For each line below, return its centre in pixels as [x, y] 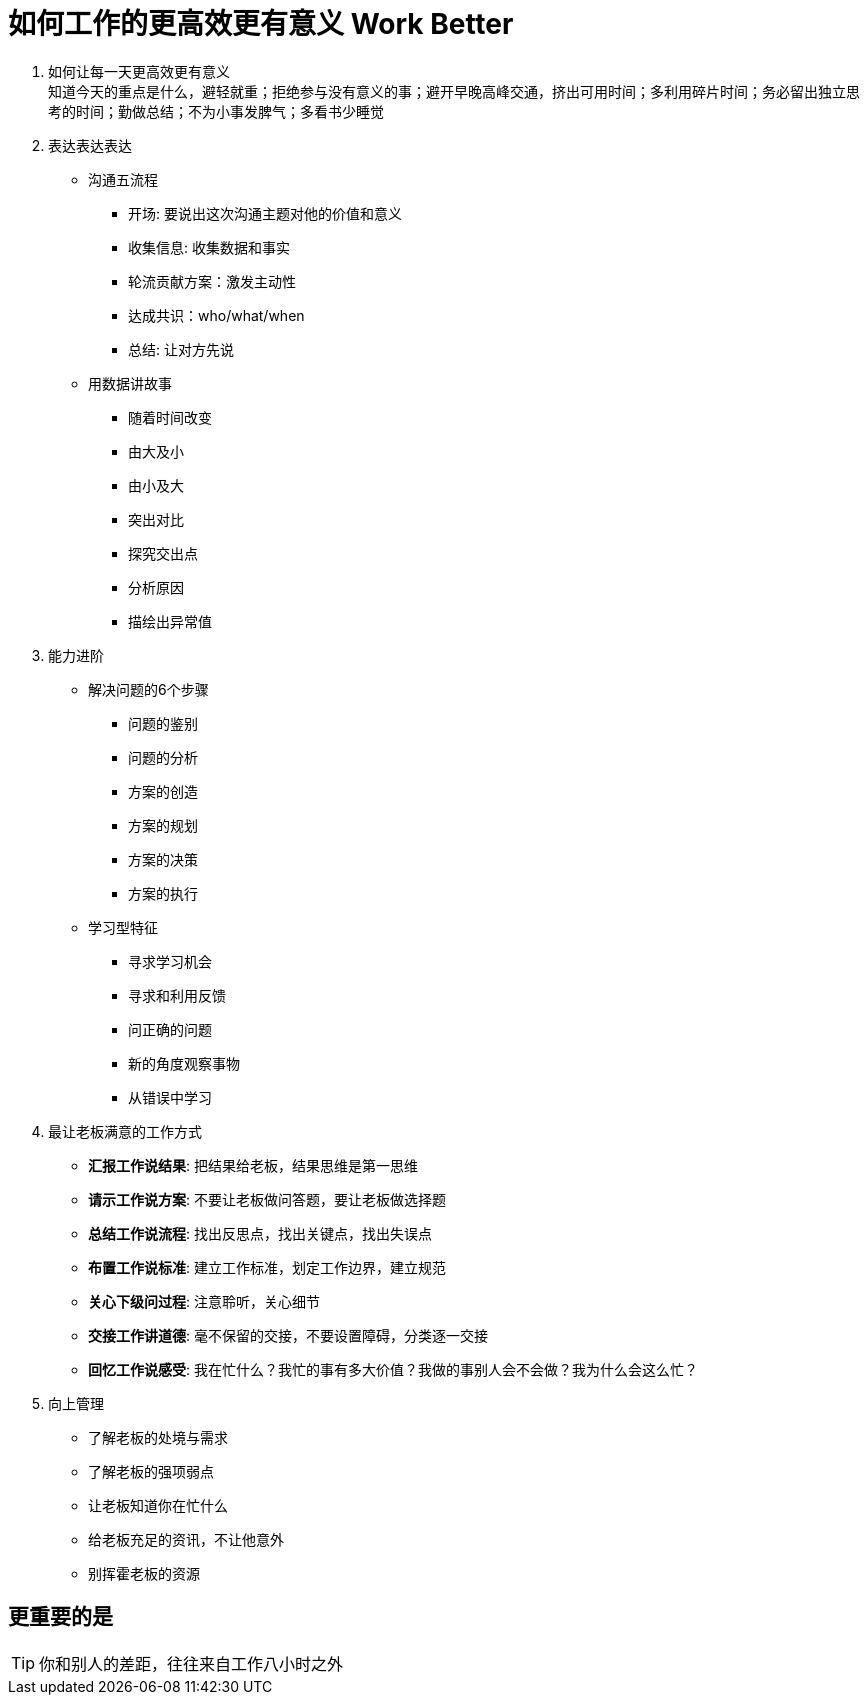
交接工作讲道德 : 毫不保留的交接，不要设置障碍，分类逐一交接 [288, 1335]
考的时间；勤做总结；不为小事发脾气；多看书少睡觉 [216, 111]
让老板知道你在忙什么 [158, 1505]
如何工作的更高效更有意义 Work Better [261, 24]
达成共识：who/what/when [216, 315]
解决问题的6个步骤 [148, 689]
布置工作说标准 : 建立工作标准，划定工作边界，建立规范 [267, 1267]
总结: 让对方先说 [181, 349]
